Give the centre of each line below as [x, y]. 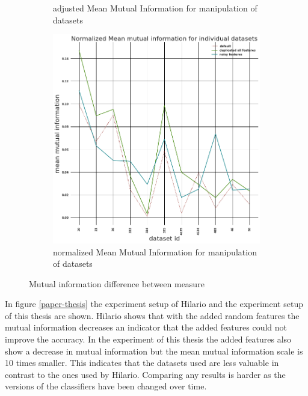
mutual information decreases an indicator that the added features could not [146, 327]
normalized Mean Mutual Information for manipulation [155, 251]
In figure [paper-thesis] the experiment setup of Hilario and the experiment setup [154, 304]
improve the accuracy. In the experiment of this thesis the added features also [148, 339]
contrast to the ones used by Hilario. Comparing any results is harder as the [145, 374]
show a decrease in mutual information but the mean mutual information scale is [154, 351]
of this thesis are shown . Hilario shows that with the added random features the [152, 315]
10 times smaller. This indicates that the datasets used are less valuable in [142, 363]
